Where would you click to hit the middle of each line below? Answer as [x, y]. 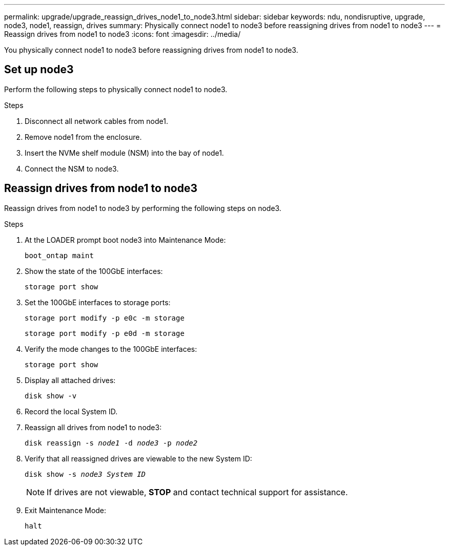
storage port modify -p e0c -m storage [105, 318]
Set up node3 [39, 70]
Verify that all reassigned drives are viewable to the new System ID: [138, 458]
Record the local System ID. [71, 411]
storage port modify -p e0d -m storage [105, 333]
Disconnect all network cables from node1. [96, 121]
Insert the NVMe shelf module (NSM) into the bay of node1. [124, 153]
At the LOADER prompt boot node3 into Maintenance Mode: [125, 240]
